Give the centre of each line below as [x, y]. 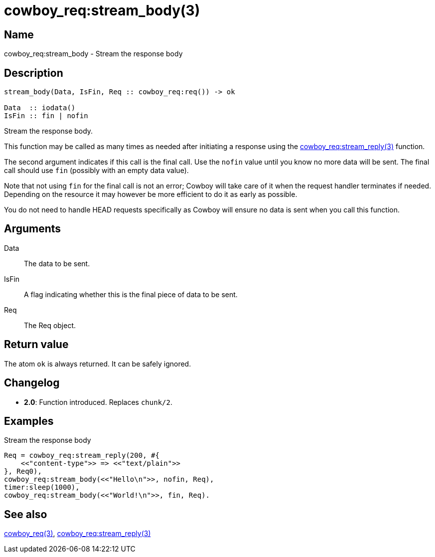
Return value [36, 345]
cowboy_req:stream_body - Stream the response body [93, 54]
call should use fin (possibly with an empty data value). [96, 171]
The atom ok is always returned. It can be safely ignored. [98, 364]
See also [26, 514]
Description [34, 73]
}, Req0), [23, 471]
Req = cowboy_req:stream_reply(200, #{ [82, 456]
